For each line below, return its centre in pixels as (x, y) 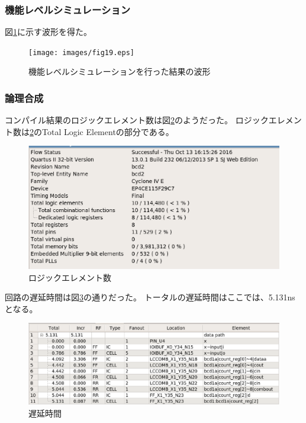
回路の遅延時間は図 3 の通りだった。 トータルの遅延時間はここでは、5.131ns (150, 297)
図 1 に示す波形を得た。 (48, 32)
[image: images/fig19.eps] (81, 52)
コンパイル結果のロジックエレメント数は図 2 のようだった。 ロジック (137, 120)
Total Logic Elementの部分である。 (108, 131)
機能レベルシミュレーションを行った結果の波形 (120, 71)
